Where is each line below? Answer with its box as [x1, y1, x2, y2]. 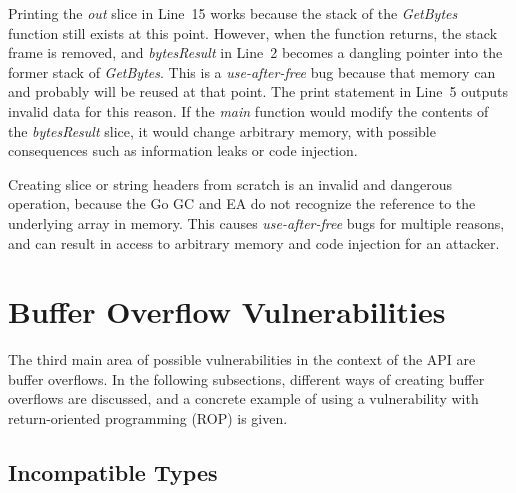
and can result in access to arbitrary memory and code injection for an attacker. [8, 232, 500, 253]
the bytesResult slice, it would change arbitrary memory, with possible [8, 120, 436, 141]
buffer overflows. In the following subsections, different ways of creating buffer [8, 368, 485, 389]
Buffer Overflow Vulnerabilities [8, 291, 446, 332]
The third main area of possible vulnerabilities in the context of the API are [8, 349, 476, 370]
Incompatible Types [8, 457, 218, 488]
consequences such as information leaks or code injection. [8, 140, 358, 161]
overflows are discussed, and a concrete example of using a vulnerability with [8, 388, 479, 409]
